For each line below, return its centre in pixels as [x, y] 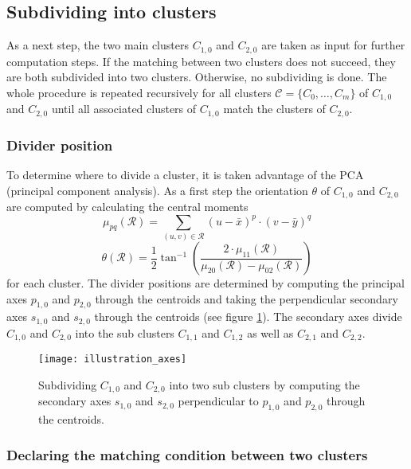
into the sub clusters [125, 332]
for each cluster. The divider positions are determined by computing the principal [205, 283]
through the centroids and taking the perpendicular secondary [247, 298]
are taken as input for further [333, 45]
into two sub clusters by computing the [264, 384]
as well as [270, 332]
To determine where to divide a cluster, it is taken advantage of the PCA [185, 174]
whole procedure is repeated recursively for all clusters [139, 92]
